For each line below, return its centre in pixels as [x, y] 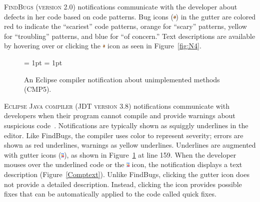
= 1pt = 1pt [43, 62]
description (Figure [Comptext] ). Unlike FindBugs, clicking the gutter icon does [127, 174]
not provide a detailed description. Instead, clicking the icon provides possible [123, 184]
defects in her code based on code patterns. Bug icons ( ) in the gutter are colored [130, 16]
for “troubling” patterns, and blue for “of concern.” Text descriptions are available [130, 36]
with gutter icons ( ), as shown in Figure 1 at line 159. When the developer [120, 154]
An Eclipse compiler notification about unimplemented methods [122, 79]
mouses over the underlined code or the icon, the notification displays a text [123, 164]
